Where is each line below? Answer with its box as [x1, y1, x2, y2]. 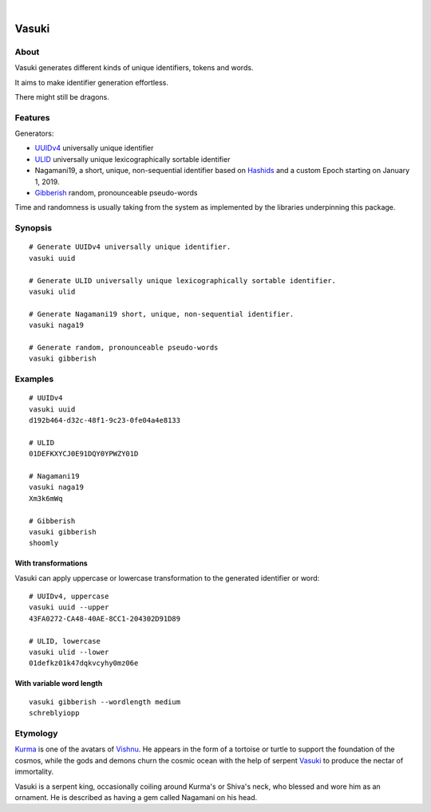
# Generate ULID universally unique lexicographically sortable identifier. [29, 276, 337, 285]
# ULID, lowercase [29, 637, 101, 645]
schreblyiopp [29, 708, 80, 718]
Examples [14, 373, 54, 384]
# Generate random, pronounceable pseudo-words [29, 343, 219, 352]
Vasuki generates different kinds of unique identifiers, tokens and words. [14, 63, 254, 73]
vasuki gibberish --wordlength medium [29, 697, 181, 706]
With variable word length [14, 679, 103, 688]
